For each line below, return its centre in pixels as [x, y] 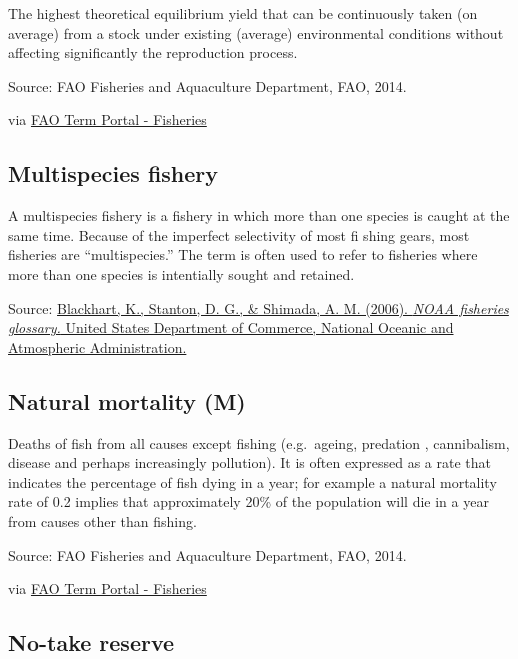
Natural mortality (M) [127, 400]
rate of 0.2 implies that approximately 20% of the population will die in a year [248, 501]
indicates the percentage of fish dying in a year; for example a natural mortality [252, 481]
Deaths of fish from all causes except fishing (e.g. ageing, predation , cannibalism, [259, 442]
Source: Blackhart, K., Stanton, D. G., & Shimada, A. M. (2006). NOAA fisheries [258, 307]
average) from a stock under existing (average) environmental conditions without [256, 32]
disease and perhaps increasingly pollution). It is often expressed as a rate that [249, 462]
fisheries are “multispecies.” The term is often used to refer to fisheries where [243, 254]
